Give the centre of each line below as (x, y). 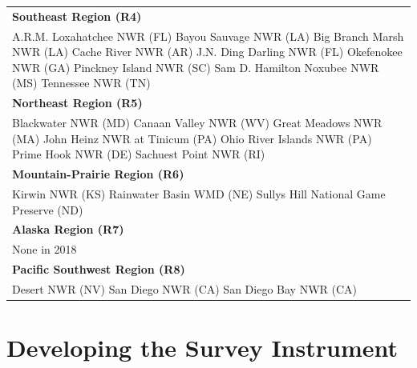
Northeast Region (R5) (77, 103)
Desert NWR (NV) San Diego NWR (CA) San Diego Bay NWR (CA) (184, 288)
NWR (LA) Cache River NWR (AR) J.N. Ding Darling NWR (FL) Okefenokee (207, 52)
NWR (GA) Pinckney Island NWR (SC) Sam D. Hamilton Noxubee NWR (196, 67)
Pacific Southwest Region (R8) (99, 269)
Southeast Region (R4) (77, 16)
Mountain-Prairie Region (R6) (98, 174)
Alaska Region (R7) (68, 229)
